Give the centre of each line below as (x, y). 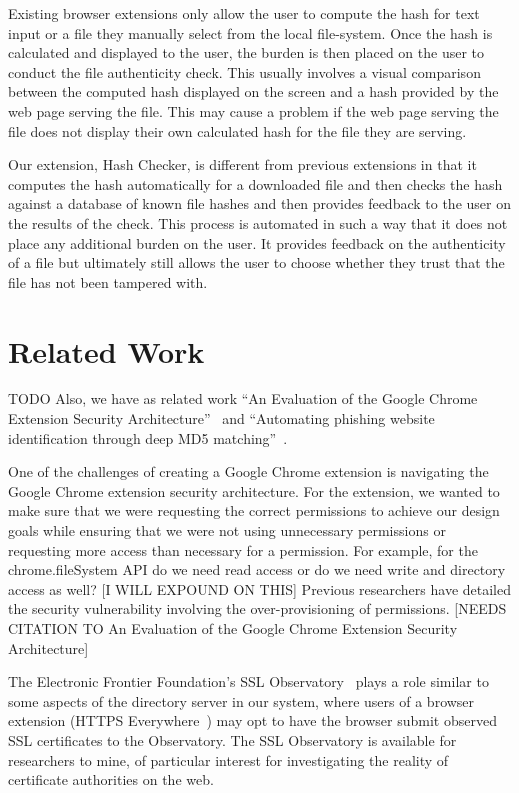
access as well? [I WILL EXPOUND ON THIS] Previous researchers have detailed (259, 588)
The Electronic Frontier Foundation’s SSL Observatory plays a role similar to (248, 681)
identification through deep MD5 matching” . (148, 437)
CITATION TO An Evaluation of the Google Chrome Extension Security (233, 627)
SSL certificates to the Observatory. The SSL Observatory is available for (232, 739)
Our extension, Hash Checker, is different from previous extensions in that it (242, 164)
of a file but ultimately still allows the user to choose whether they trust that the (256, 262)
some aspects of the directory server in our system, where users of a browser (241, 700)
